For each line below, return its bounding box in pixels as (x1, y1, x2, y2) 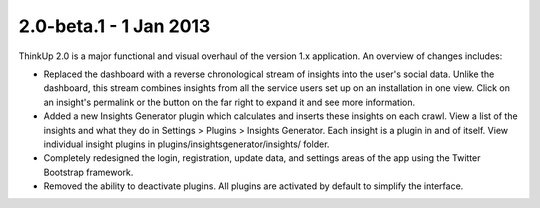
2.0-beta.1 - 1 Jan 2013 (18, 15, 211, 37)
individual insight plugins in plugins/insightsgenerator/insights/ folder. (43, 138, 330, 150)
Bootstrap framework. (43, 166, 134, 178)
